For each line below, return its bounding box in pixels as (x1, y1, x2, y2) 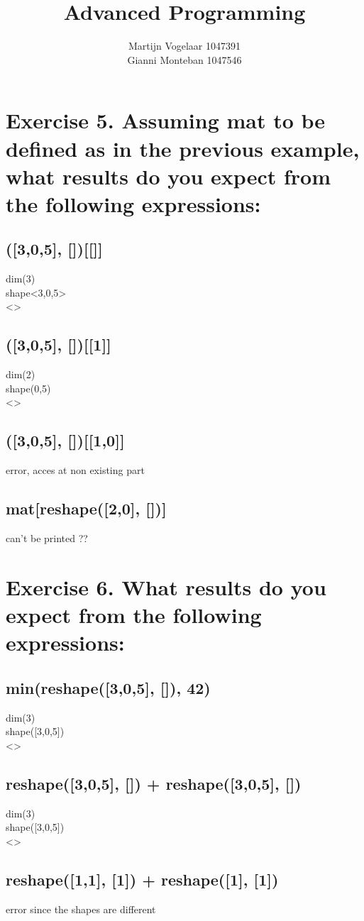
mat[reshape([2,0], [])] (6, 497, 167, 519)
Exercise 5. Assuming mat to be (6, 106, 326, 135)
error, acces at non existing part (6, 463, 145, 478)
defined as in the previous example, (6, 133, 360, 162)
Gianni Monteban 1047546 (127, 52, 242, 67)
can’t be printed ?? (6, 531, 88, 546)
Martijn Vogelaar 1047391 (128, 38, 241, 53)
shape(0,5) (6, 380, 51, 395)
